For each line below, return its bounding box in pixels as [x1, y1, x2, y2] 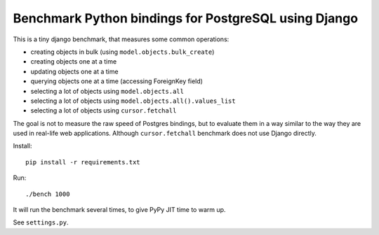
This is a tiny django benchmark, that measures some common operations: [13, 35, 230, 43]
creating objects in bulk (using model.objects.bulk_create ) [30, 48, 215, 56]
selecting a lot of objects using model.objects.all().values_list [30, 97, 236, 105]
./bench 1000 [25, 190, 70, 198]
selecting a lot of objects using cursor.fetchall [30, 106, 177, 115]
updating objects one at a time [30, 67, 119, 76]
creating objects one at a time [30, 57, 117, 66]
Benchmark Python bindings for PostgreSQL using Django [13, 10, 358, 26]
